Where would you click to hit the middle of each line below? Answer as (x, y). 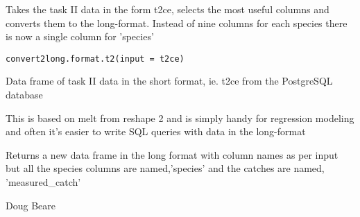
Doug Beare (31, 205)
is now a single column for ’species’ (80, 36)
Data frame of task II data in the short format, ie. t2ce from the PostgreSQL (169, 81)
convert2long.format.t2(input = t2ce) (95, 59)
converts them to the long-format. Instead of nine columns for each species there (177, 23)
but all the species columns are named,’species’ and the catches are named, (165, 168)
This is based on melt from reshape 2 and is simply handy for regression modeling (180, 118)
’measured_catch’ (43, 182)
